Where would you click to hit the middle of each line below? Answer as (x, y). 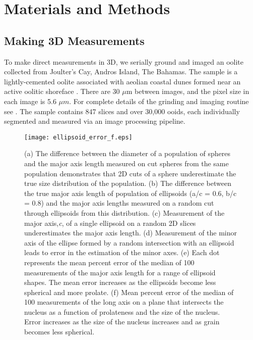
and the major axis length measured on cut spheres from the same (126, 163)
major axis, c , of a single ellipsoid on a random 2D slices (110, 223)
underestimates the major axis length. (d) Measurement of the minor (131, 233)
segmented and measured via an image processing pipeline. (95, 121)
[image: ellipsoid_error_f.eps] (78, 137)
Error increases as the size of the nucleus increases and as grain (122, 322)
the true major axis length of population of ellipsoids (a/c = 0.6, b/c (131, 193)
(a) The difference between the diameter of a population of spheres (127, 153)
